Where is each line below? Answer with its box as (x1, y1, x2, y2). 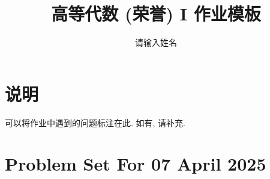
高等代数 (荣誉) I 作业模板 (51, 1, 261, 26)
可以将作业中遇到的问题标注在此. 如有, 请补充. (5, 116, 185, 129)
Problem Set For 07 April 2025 (5, 151, 266, 176)
